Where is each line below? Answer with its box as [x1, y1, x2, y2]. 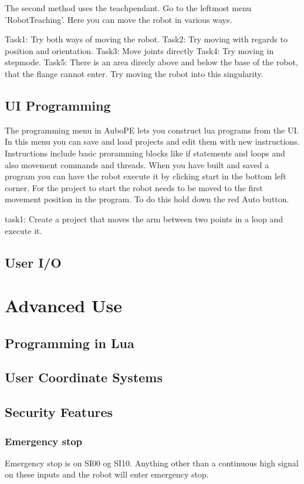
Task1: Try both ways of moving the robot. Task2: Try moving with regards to [5, 33, 288, 45]
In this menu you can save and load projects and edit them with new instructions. [5, 135, 300, 148]
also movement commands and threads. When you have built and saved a [5, 158, 269, 171]
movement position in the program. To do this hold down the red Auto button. [5, 193, 289, 205]
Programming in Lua [5, 333, 134, 352]
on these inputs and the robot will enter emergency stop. [5, 468, 209, 480]
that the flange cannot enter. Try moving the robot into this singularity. [5, 67, 264, 79]
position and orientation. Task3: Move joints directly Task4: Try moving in [5, 44, 274, 56]
